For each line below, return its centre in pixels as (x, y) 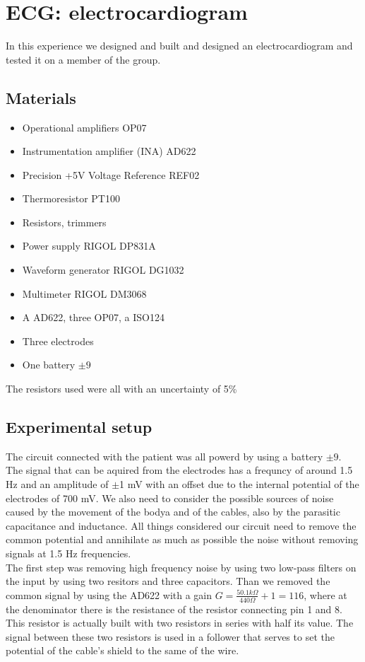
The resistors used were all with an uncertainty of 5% (121, 389)
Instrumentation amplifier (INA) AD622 (109, 151)
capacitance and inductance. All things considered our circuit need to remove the (181, 525)
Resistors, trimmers (64, 222)
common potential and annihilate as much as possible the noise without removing (182, 539)
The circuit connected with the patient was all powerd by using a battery (164, 456)
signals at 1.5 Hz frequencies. (68, 553)
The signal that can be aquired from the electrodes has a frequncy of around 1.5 (179, 470)
